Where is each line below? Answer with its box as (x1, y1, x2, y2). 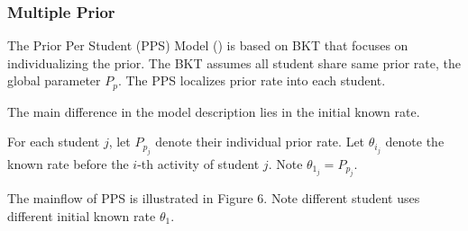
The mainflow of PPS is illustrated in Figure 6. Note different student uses (7, 189, 420, 208)
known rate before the (7, 154, 129, 173)
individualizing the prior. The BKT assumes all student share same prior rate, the (7, 53, 461, 72)
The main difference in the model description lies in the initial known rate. (7, 102, 420, 120)
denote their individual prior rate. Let (155, 132, 365, 151)
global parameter (7, 71, 101, 90)
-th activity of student (137, 154, 260, 173)
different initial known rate (7, 206, 156, 225)
